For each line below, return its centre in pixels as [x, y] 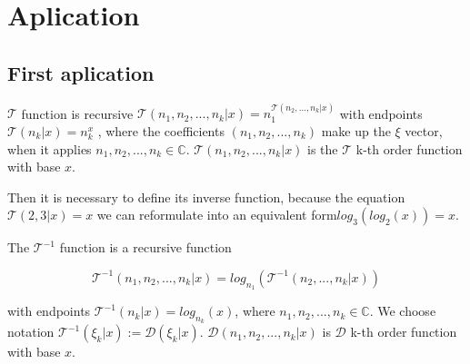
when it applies [50, 148]
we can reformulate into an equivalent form [217, 215]
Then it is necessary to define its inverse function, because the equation [206, 197]
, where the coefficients [161, 130]
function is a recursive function [145, 247]
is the [323, 148]
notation [31, 332]
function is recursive [77, 113]
